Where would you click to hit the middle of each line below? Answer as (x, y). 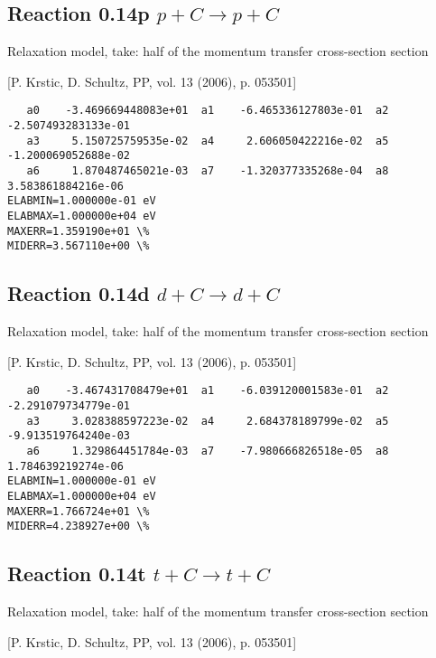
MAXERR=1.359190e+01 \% (79, 231)
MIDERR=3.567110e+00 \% (79, 246)
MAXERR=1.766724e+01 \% (79, 511)
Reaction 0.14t (77, 573)
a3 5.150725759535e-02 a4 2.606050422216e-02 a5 (208, 141)
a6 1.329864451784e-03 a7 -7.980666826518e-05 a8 (208, 451)
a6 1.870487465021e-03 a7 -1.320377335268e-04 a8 (208, 171)
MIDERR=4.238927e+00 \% (79, 526)
